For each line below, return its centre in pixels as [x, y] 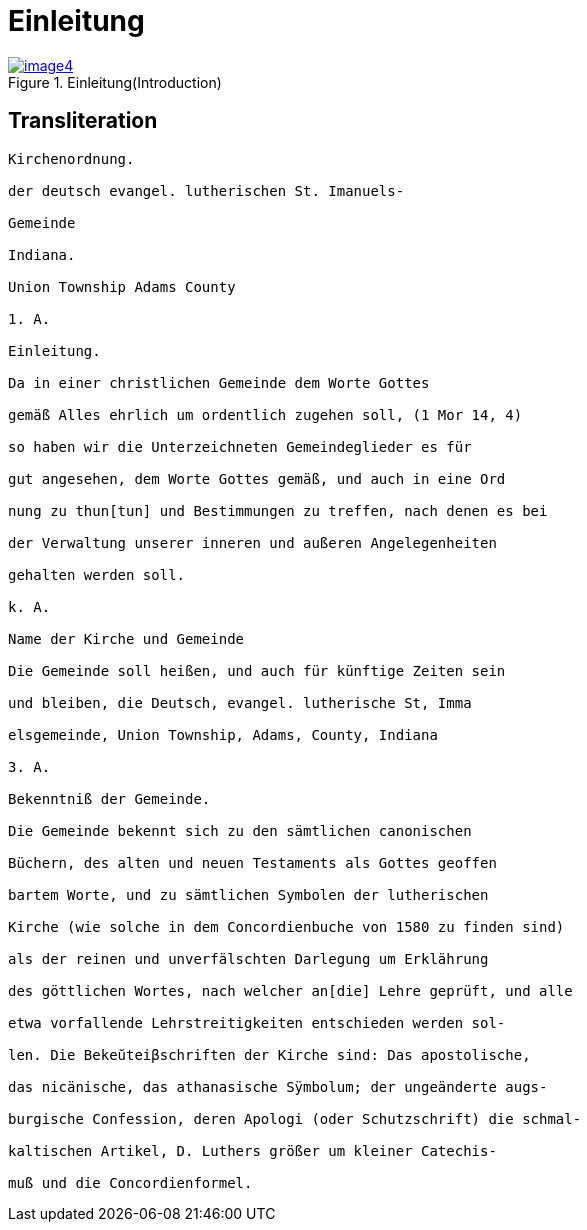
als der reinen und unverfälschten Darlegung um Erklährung [248, 958]
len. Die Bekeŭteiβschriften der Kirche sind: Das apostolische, [269, 1054]
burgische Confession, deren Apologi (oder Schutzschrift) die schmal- [295, 1118]
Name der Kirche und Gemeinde [126, 638]
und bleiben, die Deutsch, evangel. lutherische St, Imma [240, 702]
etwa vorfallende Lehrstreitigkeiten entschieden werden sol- [257, 1022]
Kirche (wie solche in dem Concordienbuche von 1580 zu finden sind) [286, 926]
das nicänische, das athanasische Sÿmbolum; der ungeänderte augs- [278, 1086]
